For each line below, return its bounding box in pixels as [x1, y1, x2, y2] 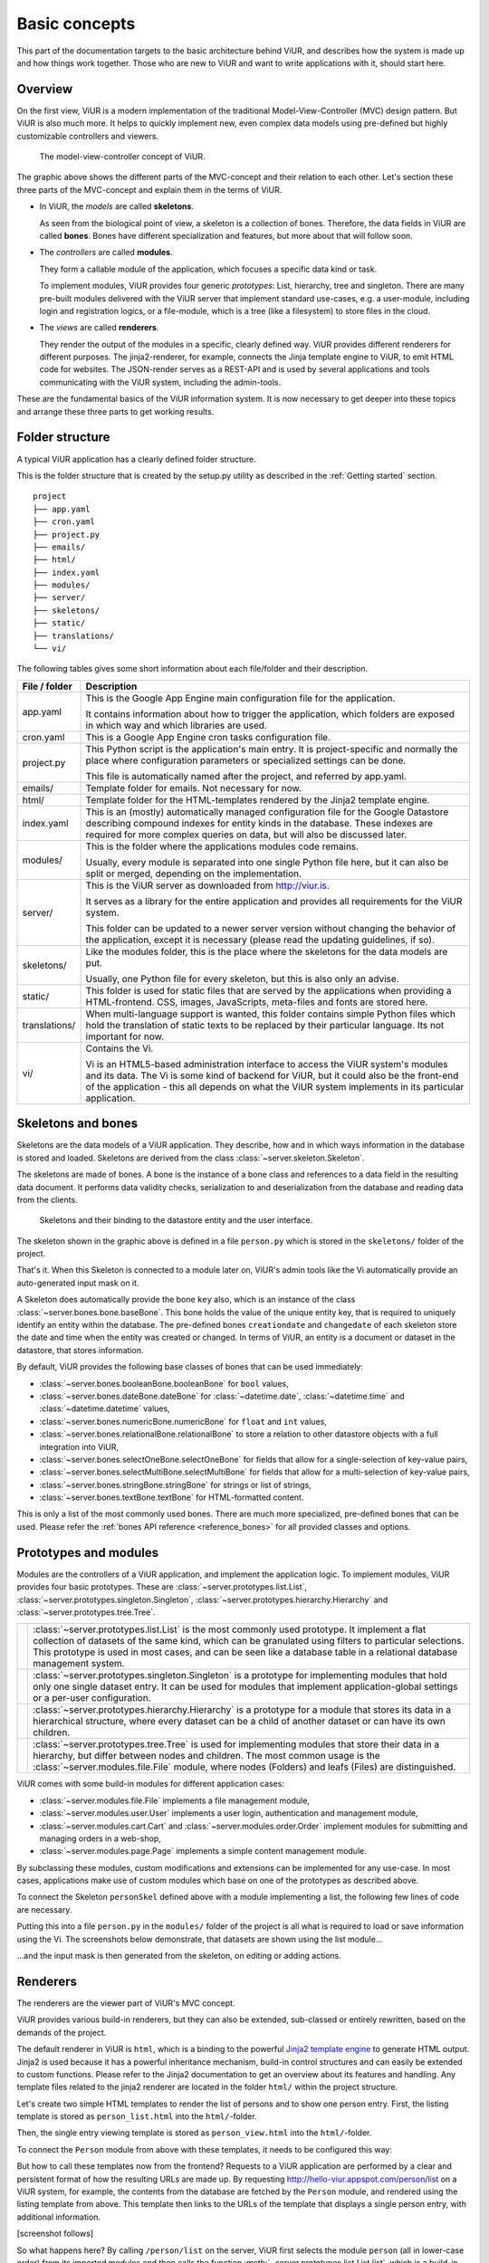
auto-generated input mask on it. [16, 1277, 139, 1288]
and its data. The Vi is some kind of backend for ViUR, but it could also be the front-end [85, 1069, 459, 1082]
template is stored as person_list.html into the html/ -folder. [16, 2111, 257, 2122]
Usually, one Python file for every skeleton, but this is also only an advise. [85, 972, 399, 985]
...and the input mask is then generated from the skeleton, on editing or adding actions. [16, 1951, 341, 1962]
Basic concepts [16, 14, 136, 33]
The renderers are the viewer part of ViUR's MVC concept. [16, 1997, 235, 2009]
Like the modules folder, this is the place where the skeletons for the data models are [85, 945, 448, 958]
